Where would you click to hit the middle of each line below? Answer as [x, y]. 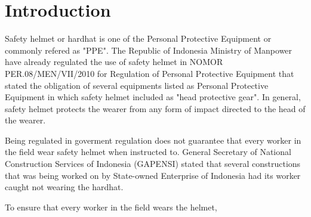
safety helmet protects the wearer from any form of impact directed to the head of [155, 108]
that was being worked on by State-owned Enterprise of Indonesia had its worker [153, 175]
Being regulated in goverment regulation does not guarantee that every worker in [153, 140]
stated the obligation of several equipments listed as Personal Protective [137, 85]
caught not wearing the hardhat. [64, 187]
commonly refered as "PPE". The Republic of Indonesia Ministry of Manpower [149, 50]
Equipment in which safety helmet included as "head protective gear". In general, [153, 97]
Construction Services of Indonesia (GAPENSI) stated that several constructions [153, 164]
